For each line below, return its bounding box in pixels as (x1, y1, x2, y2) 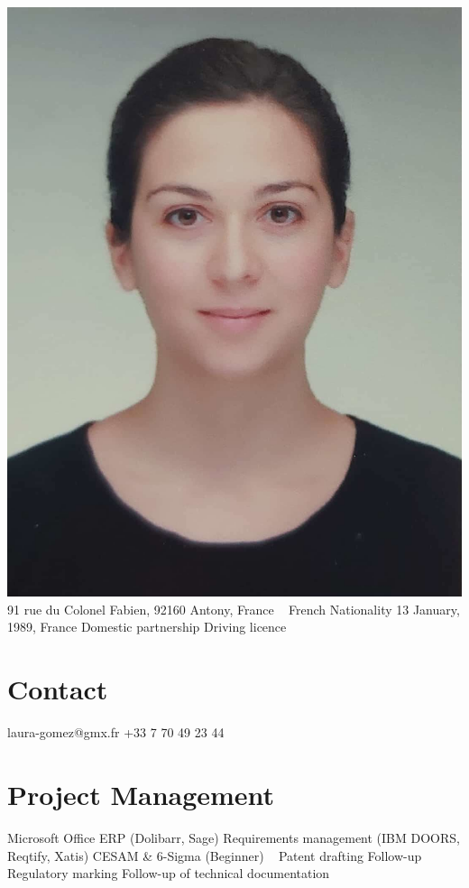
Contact (7, 671, 108, 708)
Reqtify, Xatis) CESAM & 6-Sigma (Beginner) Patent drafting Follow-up (7, 846, 422, 865)
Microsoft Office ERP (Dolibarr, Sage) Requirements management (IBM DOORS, (7, 828, 460, 846)
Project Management (7, 775, 275, 812)
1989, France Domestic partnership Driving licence (7, 617, 287, 636)
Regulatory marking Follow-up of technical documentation (7, 864, 330, 883)
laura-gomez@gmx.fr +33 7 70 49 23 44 (7, 723, 225, 742)
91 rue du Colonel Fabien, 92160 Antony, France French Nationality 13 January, (7, 599, 460, 618)
